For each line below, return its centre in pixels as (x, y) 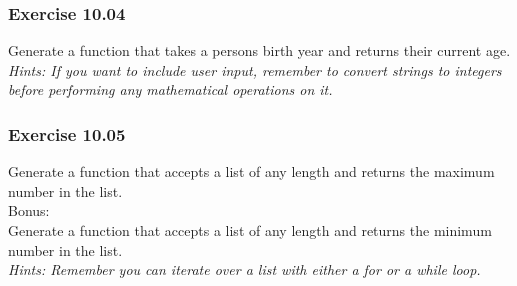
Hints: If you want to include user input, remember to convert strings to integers (255, 69)
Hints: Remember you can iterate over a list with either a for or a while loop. (244, 269)
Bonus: (29, 210)
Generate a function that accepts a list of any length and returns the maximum (251, 171)
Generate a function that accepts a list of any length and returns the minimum (250, 230)
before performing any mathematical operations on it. (170, 89)
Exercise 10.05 (67, 133)
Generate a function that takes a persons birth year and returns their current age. (259, 50)
